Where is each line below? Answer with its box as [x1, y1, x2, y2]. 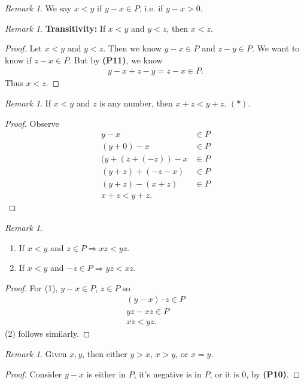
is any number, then [99, 97, 173, 109]
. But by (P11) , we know [69, 53, 163, 66]
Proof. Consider [5, 367, 62, 380]
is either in [86, 367, 126, 380]
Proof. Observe [5, 117, 59, 129]
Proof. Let [5, 42, 42, 54]
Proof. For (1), [5, 281, 58, 294]
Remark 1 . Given [5, 348, 67, 360]
